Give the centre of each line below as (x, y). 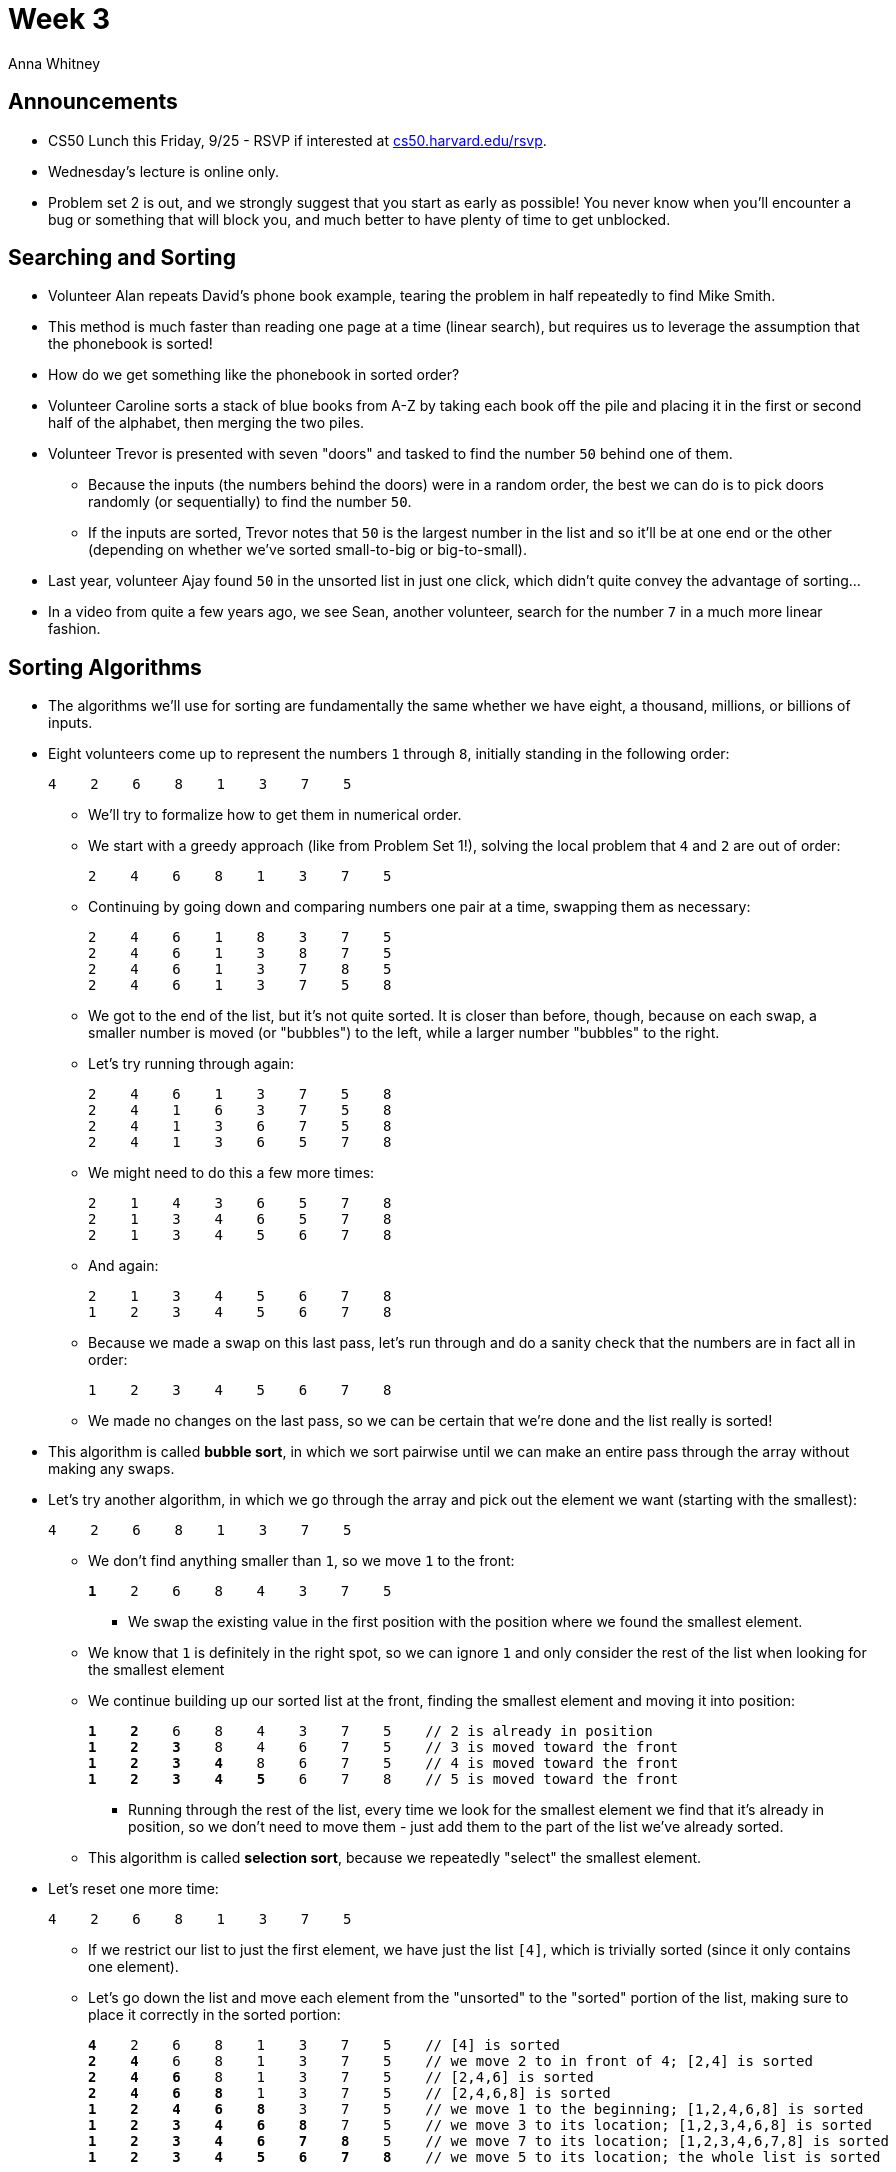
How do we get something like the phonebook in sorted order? (254, 375)
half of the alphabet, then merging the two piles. (206, 423)
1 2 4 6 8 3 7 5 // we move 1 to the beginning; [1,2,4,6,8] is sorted (476, 2109)
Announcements (93, 102)
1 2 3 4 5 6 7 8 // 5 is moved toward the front (383, 1779)
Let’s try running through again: (191, 1064)
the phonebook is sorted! (130, 344)
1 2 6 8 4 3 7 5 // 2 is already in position (370, 1731)
